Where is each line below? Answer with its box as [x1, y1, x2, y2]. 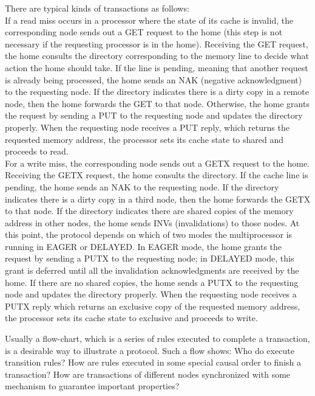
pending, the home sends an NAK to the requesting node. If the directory [5, 180, 279, 193]
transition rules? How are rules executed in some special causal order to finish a [5, 356, 302, 369]
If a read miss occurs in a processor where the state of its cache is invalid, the [5, 13, 294, 26]
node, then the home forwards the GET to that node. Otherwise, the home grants [5, 97, 310, 109]
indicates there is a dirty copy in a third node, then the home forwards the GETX [5, 192, 311, 205]
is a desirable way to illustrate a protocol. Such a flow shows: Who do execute [5, 344, 294, 356]
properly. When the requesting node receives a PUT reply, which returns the [5, 120, 290, 133]
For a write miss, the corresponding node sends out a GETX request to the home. [5, 156, 310, 169]
